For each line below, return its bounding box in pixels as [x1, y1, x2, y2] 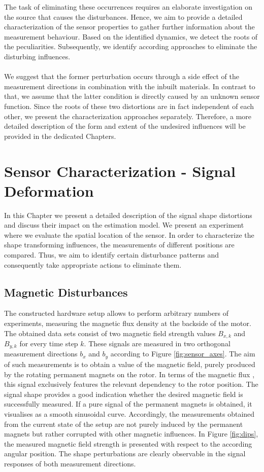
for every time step [19, 338, 78, 349]
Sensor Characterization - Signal [4, 160, 236, 181]
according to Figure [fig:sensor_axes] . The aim [110, 348, 255, 359]
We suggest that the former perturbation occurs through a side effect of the [4, 71, 239, 82]
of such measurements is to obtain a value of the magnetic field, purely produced [4, 358, 255, 369]
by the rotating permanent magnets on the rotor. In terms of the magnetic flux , [4, 369, 255, 379]
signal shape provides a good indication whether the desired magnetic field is [4, 388, 243, 399]
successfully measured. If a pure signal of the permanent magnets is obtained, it [4, 398, 252, 409]
